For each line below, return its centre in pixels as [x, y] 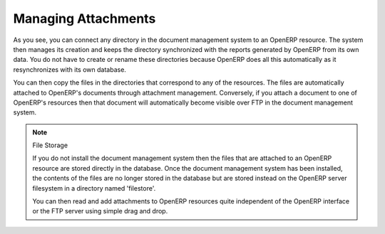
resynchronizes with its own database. [70, 69]
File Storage [50, 145]
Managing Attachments [84, 18]
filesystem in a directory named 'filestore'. [94, 188]
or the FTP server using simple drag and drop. [100, 211]
